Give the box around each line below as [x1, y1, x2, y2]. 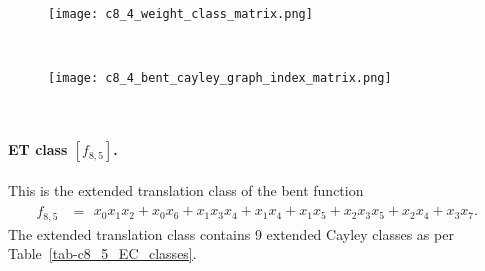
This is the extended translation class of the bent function [8, 179, 364, 200]
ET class [8, 139, 68, 160]
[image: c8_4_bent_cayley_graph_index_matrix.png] [48, 71, 392, 86]
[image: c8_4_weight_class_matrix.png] [48, 7, 313, 21]
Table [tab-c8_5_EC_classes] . [8, 243, 197, 264]
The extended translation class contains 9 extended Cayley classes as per [8, 223, 454, 244]
